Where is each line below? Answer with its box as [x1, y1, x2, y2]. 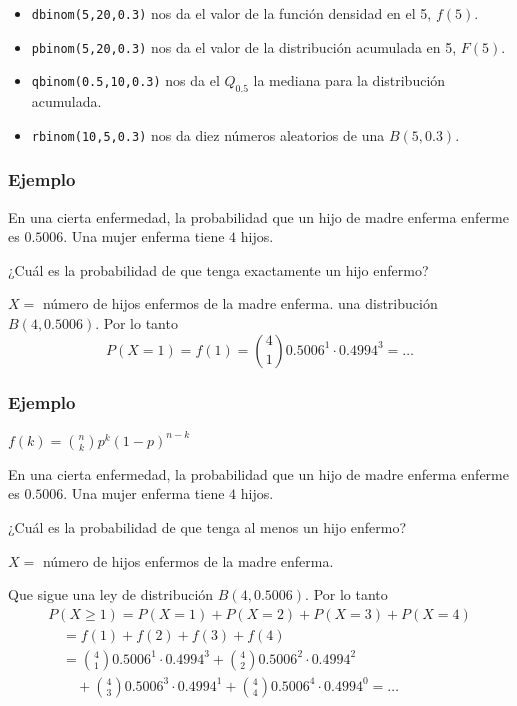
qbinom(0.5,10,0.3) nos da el [31, 70, 220, 91]
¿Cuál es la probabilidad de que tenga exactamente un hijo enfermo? [8, 259, 429, 280]
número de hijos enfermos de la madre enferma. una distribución [42, 293, 438, 314]
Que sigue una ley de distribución [8, 584, 214, 605]
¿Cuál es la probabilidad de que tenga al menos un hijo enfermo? [8, 516, 407, 537]
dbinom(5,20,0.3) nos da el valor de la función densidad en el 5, [31, 3, 432, 23]
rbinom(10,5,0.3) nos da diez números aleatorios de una [31, 124, 385, 145]
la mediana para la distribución [253, 70, 446, 91]
